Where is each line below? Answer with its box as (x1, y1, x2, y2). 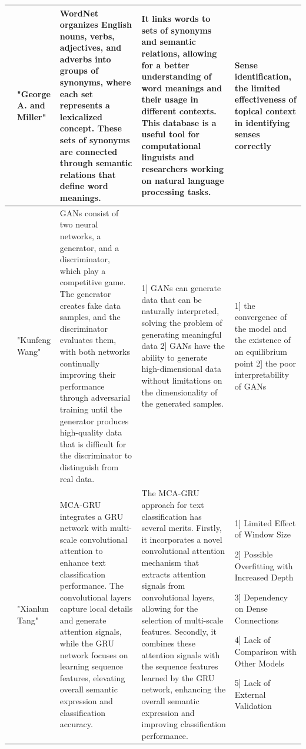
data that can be (141, 293, 202, 305)
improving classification (141, 718, 226, 730)
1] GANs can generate (141, 282, 221, 294)
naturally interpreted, (141, 305, 219, 317)
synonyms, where (59, 76, 131, 88)
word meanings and (141, 81, 222, 94)
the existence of (234, 334, 291, 346)
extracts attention (141, 567, 206, 580)
